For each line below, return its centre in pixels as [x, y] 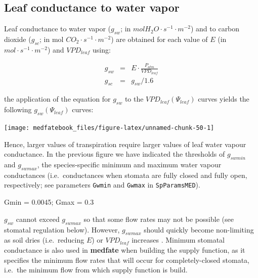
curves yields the [224, 99]
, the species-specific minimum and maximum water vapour [129, 165]
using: [101, 49]
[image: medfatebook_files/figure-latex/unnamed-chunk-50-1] [109, 128]
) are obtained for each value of [159, 39]
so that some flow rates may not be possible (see [159, 219]
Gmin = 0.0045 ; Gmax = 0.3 [49, 202]
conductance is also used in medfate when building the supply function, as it [125, 249]
